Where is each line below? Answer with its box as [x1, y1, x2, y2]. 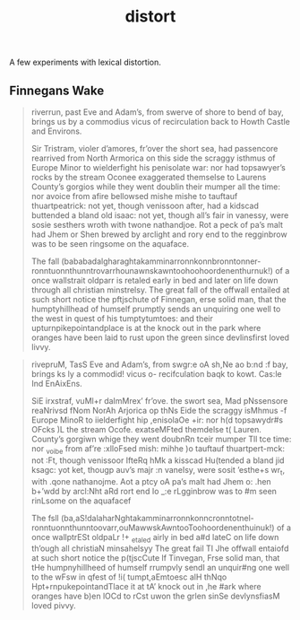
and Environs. [30, 126, 82, 136]
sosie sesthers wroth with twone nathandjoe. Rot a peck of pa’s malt [30, 220, 284, 230]
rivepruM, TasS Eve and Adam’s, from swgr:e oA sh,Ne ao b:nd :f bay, [30, 359, 288, 370]
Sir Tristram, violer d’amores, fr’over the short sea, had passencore [30, 144, 279, 153]
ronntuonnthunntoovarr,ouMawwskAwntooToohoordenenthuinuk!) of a [30, 522, 292, 533]
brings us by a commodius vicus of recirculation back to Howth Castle [30, 117, 291, 127]
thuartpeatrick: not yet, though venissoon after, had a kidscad [30, 200, 260, 211]
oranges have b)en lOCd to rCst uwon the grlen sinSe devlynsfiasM [30, 590, 280, 602]
